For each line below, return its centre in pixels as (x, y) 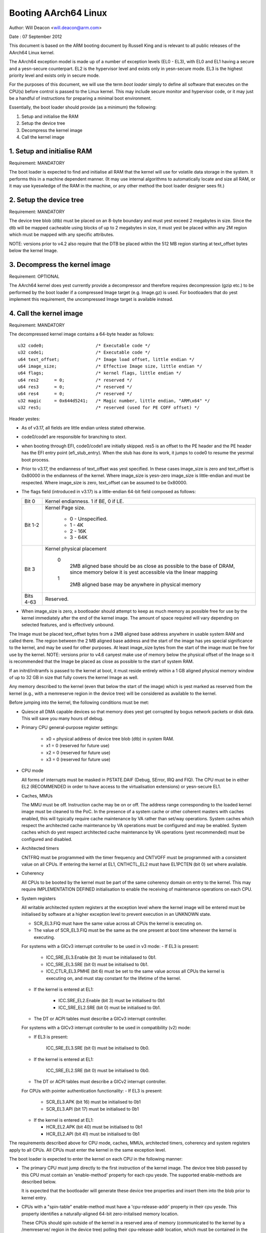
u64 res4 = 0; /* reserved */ (75, 394)
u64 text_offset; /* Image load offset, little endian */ (106, 359)
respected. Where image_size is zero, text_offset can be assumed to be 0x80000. (104, 482)
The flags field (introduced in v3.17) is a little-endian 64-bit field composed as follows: (109, 492)
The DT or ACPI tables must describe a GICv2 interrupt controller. (100, 1082)
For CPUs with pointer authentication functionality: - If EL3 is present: (92, 1090)
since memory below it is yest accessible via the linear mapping (144, 572)
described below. (39, 1182)
